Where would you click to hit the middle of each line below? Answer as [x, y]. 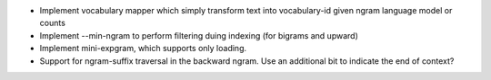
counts [52, 23]
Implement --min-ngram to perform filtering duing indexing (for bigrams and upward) [199, 35]
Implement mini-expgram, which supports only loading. [143, 49]
